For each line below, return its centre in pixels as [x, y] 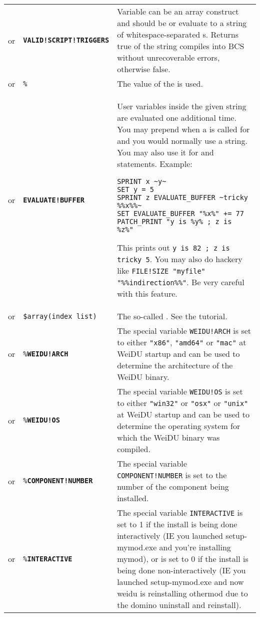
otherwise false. [144, 69]
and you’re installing [195, 547]
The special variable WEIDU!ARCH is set [184, 331]
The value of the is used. [160, 83]
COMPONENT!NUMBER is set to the [172, 475]
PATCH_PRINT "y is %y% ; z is [174, 222]
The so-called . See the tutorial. [172, 316]
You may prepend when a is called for [183, 129]
